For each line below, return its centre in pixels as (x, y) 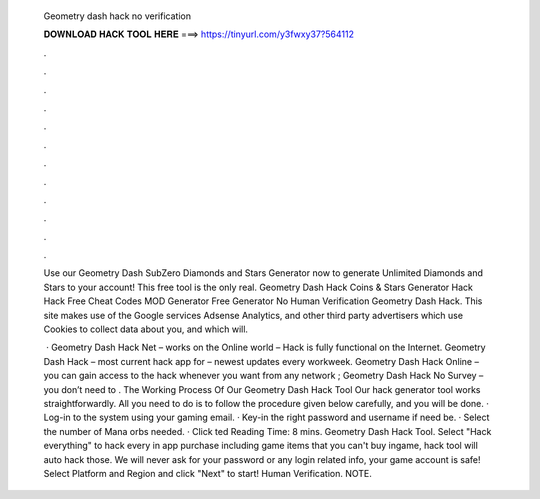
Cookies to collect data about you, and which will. (146, 329)
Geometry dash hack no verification (117, 16)
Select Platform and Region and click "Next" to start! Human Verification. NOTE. (207, 473)
